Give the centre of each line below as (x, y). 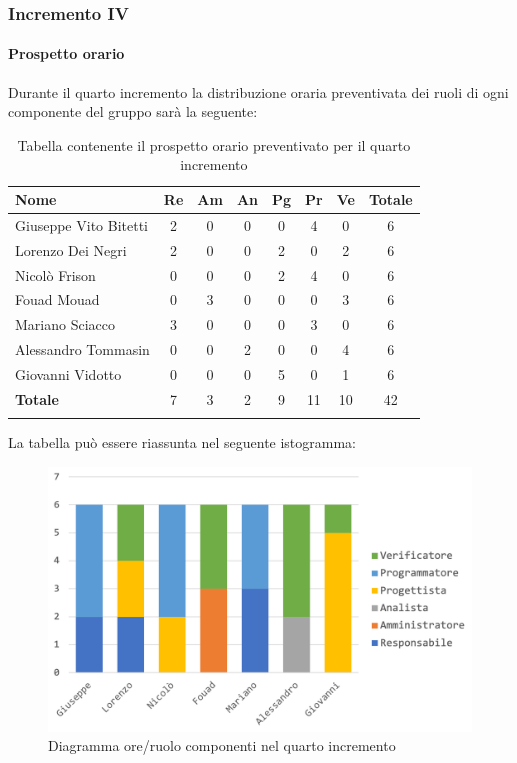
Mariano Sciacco (65, 324)
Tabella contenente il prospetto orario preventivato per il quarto (214, 144)
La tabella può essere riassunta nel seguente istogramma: (182, 442)
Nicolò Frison (55, 274)
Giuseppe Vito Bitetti (81, 224)
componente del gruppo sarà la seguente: (133, 111)
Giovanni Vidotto (68, 373)
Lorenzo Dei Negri (71, 249)
